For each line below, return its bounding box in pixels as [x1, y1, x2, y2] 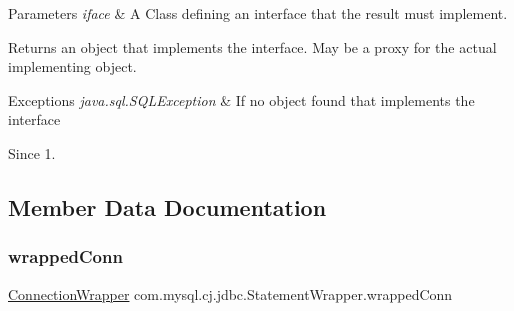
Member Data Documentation [8, 191, 327, 222]
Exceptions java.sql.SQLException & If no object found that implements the [8, 89, 475, 110]
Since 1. [8, 142, 56, 163]
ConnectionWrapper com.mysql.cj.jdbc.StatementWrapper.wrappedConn [8, 283, 453, 304]
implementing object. [8, 56, 137, 77]
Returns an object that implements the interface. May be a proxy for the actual [8, 36, 497, 57]
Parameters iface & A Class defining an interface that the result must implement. [8, 3, 508, 23]
